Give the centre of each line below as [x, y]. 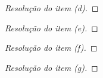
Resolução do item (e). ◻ [51, 27]
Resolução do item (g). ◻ [51, 67]
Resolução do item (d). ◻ [52, 8]
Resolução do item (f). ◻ [51, 48]
